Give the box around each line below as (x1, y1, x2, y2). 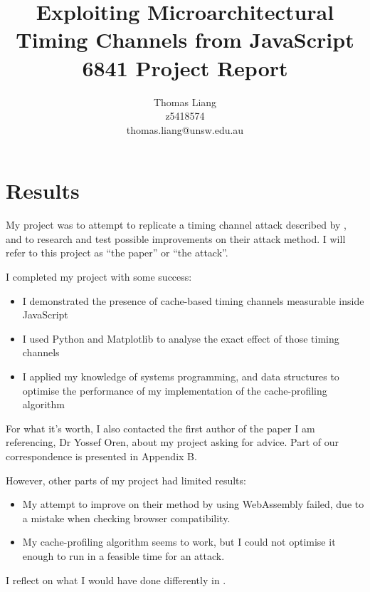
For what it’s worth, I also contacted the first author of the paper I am (6, 420, 315, 435)
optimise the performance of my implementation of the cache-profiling (22, 383, 327, 398)
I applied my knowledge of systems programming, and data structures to (22, 368, 339, 383)
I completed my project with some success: (6, 269, 192, 284)
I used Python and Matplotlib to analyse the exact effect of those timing (22, 331, 339, 346)
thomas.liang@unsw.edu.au (126, 122, 244, 137)
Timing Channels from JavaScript (16, 25, 354, 54)
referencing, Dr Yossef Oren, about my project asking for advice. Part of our (6, 435, 339, 450)
